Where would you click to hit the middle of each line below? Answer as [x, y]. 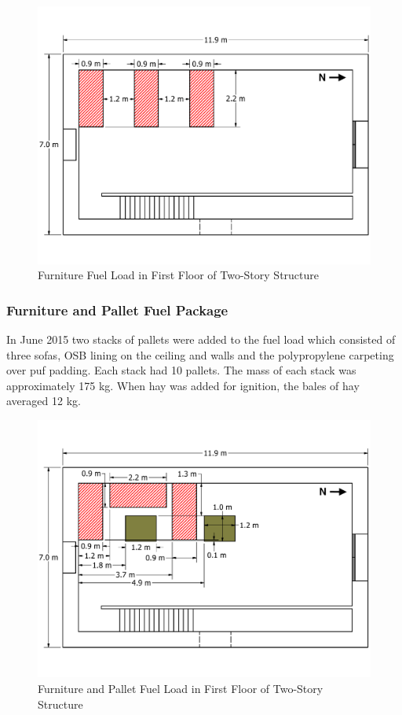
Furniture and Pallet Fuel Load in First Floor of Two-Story [181, 688]
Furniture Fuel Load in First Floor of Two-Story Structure [179, 275]
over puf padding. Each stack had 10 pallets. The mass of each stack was [181, 370]
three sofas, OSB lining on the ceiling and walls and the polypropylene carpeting [200, 354]
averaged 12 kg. [44, 401]
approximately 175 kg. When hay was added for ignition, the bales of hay [183, 385]
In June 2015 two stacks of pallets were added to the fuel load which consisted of [201, 339]
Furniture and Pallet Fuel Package [117, 310]
